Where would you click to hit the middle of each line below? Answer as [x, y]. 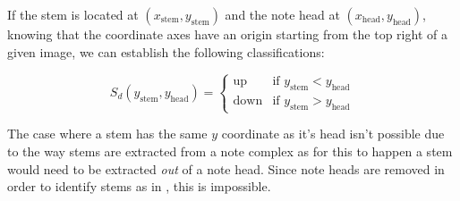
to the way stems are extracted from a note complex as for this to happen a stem [230, 151]
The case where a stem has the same [107, 134]
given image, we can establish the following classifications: [166, 51]
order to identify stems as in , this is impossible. [139, 186]
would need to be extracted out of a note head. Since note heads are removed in [226, 168]
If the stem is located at [73, 14]
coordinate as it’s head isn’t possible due [333, 134]
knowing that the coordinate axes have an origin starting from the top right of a [227, 34]
